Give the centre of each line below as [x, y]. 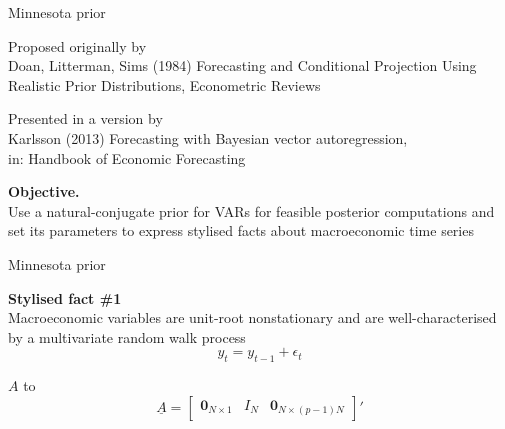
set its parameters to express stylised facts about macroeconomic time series [241, 230]
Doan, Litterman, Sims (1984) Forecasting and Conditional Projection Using [242, 65]
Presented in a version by [85, 118]
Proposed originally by [77, 45]
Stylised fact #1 [65, 297]
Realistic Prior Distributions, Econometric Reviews [164, 84]
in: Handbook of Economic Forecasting [127, 157]
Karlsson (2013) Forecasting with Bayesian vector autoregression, [208, 137]
